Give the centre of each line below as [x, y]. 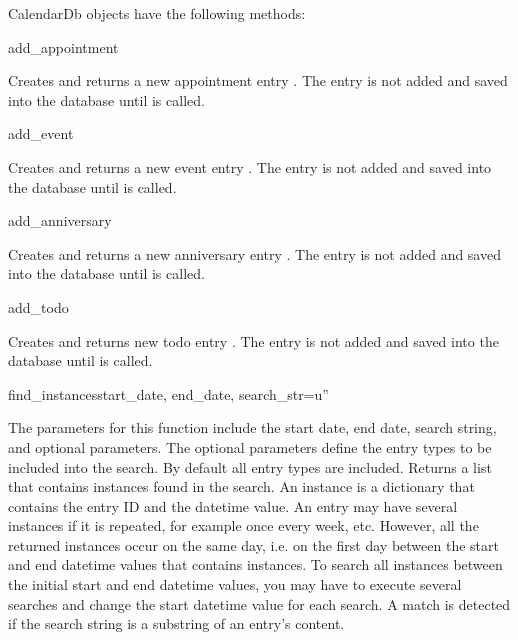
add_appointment [63, 46]
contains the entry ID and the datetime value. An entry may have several [233, 505]
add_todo [38, 306]
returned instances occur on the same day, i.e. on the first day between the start [253, 544]
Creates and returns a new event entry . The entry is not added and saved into [250, 166]
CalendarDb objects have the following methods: [157, 13]
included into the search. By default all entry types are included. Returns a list [250, 466]
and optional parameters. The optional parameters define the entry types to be [250, 446]
